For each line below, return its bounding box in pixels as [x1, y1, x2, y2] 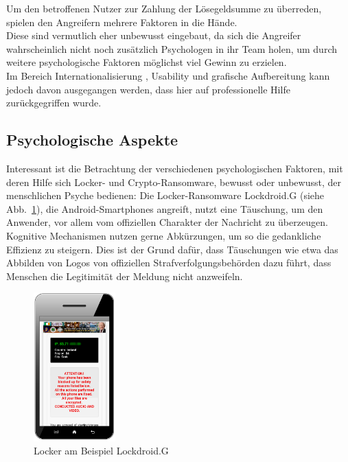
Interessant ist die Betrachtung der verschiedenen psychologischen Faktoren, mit [6, 161, 343, 175]
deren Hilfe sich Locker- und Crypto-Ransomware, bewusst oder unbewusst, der [6, 174, 341, 189]
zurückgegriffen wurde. [6, 95, 102, 110]
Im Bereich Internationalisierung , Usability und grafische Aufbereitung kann [6, 68, 330, 82]
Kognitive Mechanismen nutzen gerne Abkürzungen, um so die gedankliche [6, 228, 321, 242]
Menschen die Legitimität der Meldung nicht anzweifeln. [6, 268, 243, 283]
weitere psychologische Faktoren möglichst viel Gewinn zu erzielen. [6, 55, 287, 69]
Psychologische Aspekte [6, 129, 178, 150]
